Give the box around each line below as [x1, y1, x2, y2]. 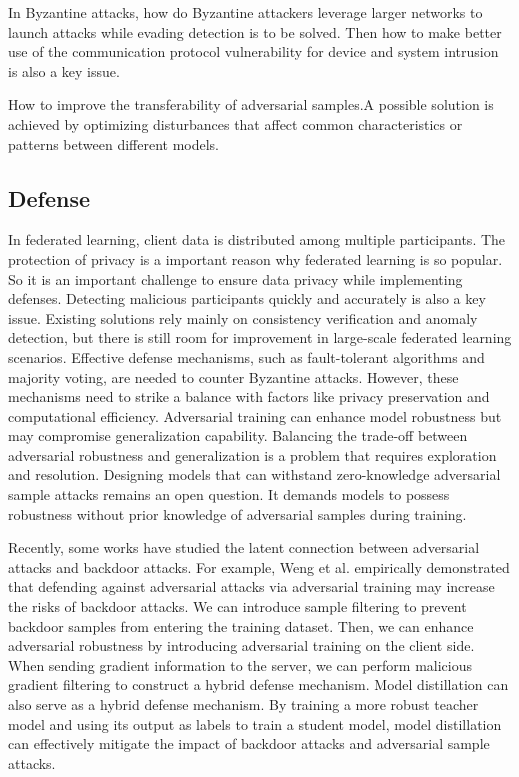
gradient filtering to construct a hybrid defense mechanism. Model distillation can [8, 674, 509, 695]
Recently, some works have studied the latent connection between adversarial [8, 537, 480, 558]
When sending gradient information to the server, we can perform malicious [8, 654, 473, 675]
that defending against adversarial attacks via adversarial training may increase [8, 576, 495, 597]
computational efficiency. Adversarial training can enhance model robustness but [8, 405, 502, 426]
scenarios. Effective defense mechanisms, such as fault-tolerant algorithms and [8, 346, 485, 367]
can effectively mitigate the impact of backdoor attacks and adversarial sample [8, 733, 490, 754]
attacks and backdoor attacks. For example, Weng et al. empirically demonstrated [8, 556, 510, 577]
